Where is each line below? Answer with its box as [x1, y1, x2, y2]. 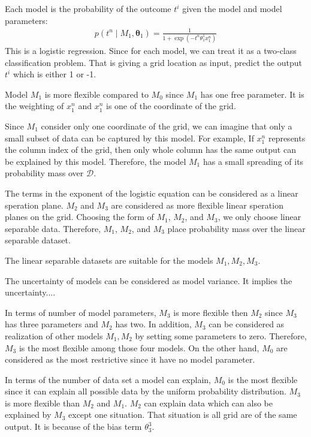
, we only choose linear [218, 210, 301, 223]
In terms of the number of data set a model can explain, [5, 373, 211, 385]
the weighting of [5, 100, 64, 112]
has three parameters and [5, 318, 98, 330]
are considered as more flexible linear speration [111, 198, 283, 211]
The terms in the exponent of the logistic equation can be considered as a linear [5, 186, 298, 199]
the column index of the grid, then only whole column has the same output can [5, 143, 296, 156]
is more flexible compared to [44, 88, 149, 100]
